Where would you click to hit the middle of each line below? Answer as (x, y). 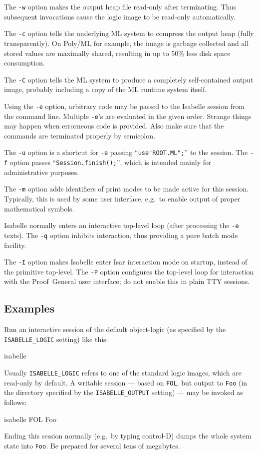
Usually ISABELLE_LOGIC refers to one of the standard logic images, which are (123, 373)
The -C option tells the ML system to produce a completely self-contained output (129, 79)
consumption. (24, 63)
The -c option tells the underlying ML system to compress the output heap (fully (129, 33)
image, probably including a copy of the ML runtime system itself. (106, 89)
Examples (29, 308)
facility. (15, 245)
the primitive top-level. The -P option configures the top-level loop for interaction (129, 271)
